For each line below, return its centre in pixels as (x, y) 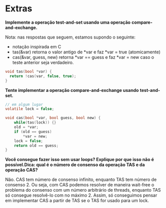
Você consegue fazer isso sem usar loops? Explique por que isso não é (80, 160)
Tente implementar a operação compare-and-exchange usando (72, 90)
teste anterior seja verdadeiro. (43, 62)
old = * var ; (26, 127)
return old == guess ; (36, 146)
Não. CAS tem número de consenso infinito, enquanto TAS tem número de (81, 180)
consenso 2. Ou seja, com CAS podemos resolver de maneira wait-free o (80, 185)
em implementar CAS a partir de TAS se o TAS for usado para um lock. (77, 201)
